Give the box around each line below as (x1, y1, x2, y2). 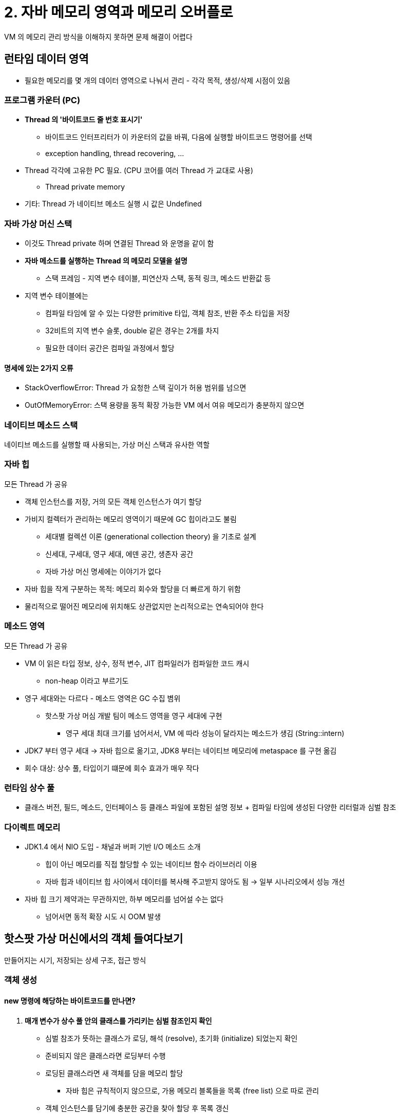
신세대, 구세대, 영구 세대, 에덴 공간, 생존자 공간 (45, 549, 194, 558)
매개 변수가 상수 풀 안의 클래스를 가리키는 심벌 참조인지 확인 (25, 1016, 212, 1025)
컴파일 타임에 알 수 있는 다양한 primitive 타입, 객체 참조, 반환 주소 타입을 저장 (45, 309, 290, 318)
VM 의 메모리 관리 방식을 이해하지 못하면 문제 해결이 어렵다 (4, 32, 193, 41)
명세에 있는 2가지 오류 (4, 363, 73, 372)
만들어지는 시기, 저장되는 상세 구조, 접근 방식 (4, 955, 146, 964)
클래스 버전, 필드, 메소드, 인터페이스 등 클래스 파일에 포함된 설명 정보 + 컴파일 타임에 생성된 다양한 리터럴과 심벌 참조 (25, 803, 396, 812)
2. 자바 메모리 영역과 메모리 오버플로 (4, 4, 233, 21)
